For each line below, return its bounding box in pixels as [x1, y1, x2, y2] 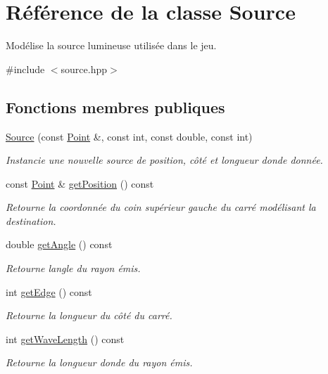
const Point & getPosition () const [6, 176, 154, 191]
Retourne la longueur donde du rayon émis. [6, 355, 193, 370]
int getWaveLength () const [6, 331, 125, 346]
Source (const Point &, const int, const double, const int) [6, 129, 253, 143]
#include [6, 61, 45, 76]
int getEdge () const [6, 284, 92, 299]
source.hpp [61, 61, 108, 76]
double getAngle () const [6, 237, 113, 252]
